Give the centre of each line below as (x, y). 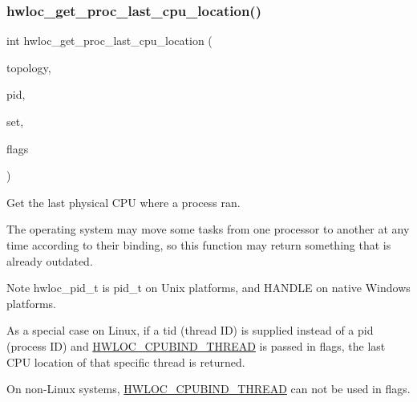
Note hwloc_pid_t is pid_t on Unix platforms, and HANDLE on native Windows (208, 288)
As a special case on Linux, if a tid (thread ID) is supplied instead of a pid (190, 330)
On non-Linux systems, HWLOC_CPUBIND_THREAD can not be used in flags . (208, 389)
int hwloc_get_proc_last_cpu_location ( (109, 41)
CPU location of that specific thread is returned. (126, 361)
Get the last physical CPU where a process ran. (123, 202)
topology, (29, 67)
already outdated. (50, 260)
